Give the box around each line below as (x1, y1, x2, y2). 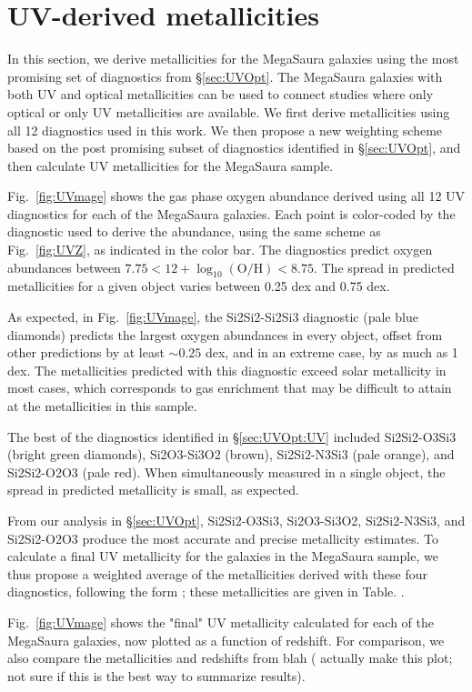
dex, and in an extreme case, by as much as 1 (205, 343, 458, 362)
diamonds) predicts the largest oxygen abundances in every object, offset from (7, 325, 443, 344)
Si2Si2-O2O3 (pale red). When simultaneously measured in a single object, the (7, 462, 446, 481)
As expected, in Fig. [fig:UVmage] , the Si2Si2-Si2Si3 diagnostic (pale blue (7, 307, 418, 326)
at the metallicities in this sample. (7, 396, 197, 416)
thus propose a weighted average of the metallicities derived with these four (7, 564, 428, 583)
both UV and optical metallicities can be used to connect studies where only (7, 85, 434, 104)
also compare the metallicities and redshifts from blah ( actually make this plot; (7, 648, 453, 667)
